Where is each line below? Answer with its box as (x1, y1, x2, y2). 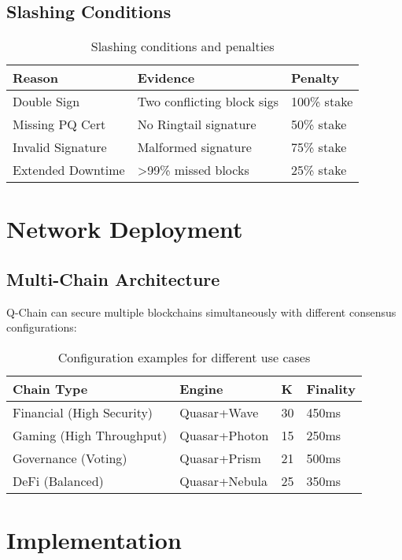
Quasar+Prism (179, 448, 261, 467)
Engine (179, 379, 223, 398)
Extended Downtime (13, 161, 125, 180)
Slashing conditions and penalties (90, 37, 275, 56)
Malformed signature (137, 138, 252, 157)
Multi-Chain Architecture (6, 266, 220, 291)
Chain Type (13, 379, 88, 398)
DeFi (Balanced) (13, 471, 104, 490)
